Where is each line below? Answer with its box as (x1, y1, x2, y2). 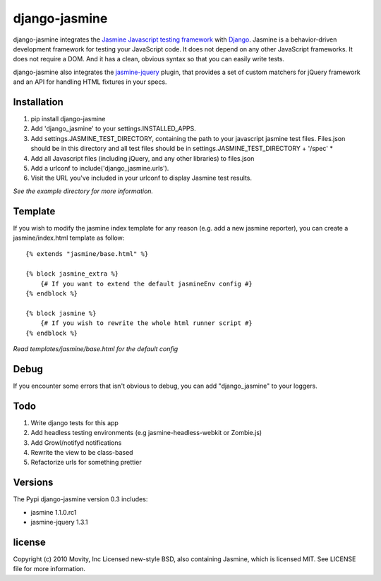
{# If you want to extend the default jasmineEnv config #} (40, 279, 253, 288)
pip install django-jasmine (30, 115, 106, 123)
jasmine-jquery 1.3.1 (30, 518, 88, 527)
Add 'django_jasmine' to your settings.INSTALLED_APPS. (30, 124, 197, 133)
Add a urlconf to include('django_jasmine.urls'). (30, 164, 169, 172)
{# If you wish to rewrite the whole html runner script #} (40, 319, 253, 327)
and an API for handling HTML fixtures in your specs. (13, 78, 167, 86)
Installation (13, 96, 64, 108)
